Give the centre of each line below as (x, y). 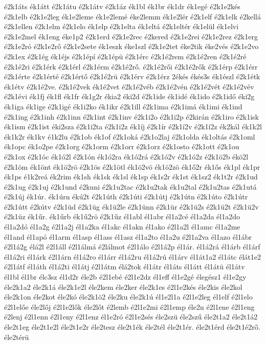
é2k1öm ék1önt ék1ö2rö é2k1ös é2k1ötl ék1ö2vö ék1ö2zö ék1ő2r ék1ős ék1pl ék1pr (132, 166)
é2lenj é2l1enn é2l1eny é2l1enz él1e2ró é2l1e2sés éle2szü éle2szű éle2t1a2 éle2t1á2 (131, 317)
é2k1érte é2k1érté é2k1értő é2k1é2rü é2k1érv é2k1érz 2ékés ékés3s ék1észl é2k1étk (132, 76)
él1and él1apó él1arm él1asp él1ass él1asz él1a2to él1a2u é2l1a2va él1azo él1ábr (128, 236)
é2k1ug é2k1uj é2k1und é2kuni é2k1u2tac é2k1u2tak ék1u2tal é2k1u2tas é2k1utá (130, 186)
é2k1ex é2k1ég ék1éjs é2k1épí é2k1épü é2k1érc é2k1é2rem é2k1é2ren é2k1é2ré (125, 56)
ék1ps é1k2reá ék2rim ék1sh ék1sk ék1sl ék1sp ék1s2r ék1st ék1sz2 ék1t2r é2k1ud (131, 177)
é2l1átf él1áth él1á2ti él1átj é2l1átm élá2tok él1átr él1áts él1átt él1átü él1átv (125, 267)
